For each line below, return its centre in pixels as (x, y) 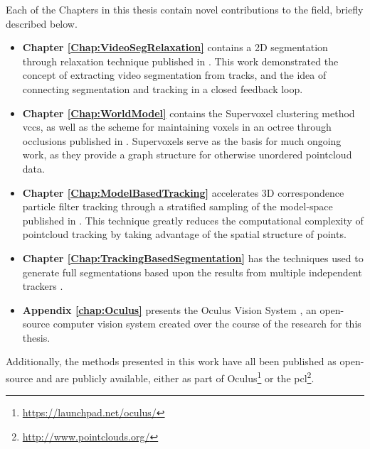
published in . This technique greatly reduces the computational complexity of (193, 220)
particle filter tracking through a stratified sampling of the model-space (178, 206)
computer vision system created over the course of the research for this (207, 324)
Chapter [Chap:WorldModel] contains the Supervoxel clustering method (189, 113)
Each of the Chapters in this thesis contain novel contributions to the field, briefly (185, 9)
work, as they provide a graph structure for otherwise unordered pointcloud (187, 155)
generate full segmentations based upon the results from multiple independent (192, 272)
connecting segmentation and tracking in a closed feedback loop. (163, 88)
